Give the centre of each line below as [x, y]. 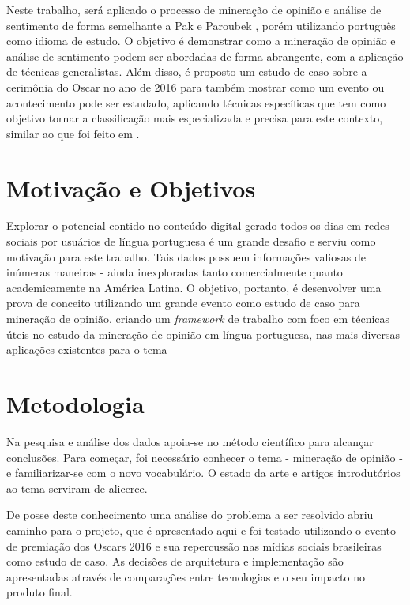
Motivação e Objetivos [131, 188]
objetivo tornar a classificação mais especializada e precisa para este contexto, [195, 118]
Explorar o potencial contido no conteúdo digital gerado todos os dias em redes [198, 225]
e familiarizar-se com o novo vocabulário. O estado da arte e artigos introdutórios [203, 473]
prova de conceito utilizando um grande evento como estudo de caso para [183, 303]
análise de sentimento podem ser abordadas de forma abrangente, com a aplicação [205, 56]
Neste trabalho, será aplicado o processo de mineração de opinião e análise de [194, 9]
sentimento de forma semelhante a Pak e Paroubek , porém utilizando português [201, 25]
